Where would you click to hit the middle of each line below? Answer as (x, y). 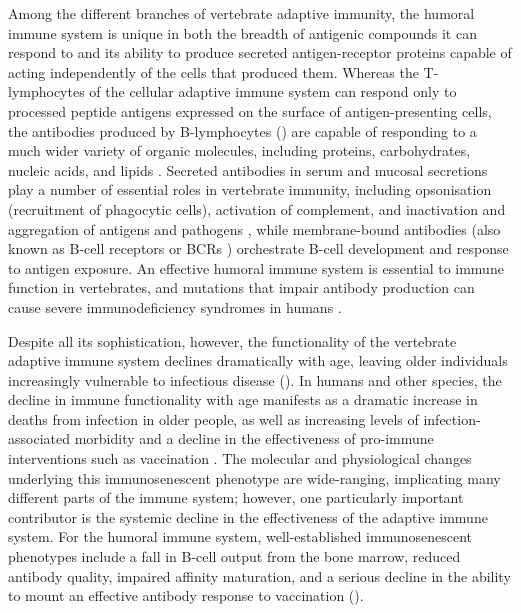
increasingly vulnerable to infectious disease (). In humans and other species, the (255, 379)
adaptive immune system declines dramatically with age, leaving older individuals (258, 360)
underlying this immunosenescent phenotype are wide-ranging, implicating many (254, 477)
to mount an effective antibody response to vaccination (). (186, 595)
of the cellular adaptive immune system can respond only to (273, 91)
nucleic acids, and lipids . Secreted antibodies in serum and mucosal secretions (248, 169)
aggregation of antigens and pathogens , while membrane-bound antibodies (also (254, 228)
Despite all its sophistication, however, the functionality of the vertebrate (232, 340)
